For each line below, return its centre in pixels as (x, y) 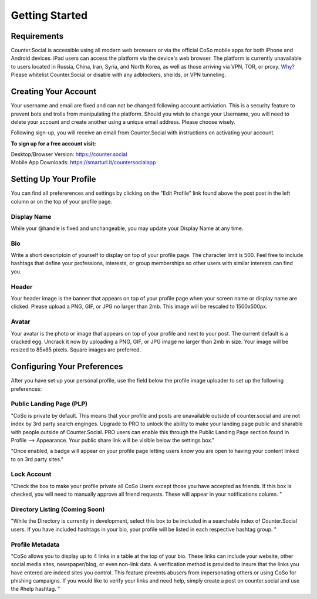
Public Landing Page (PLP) (49, 404)
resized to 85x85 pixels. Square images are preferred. (76, 350)
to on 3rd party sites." (37, 459)
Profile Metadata (35, 544)
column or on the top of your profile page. (62, 201)
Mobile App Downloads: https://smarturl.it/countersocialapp (83, 163)
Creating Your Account (54, 92)
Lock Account (31, 474)
